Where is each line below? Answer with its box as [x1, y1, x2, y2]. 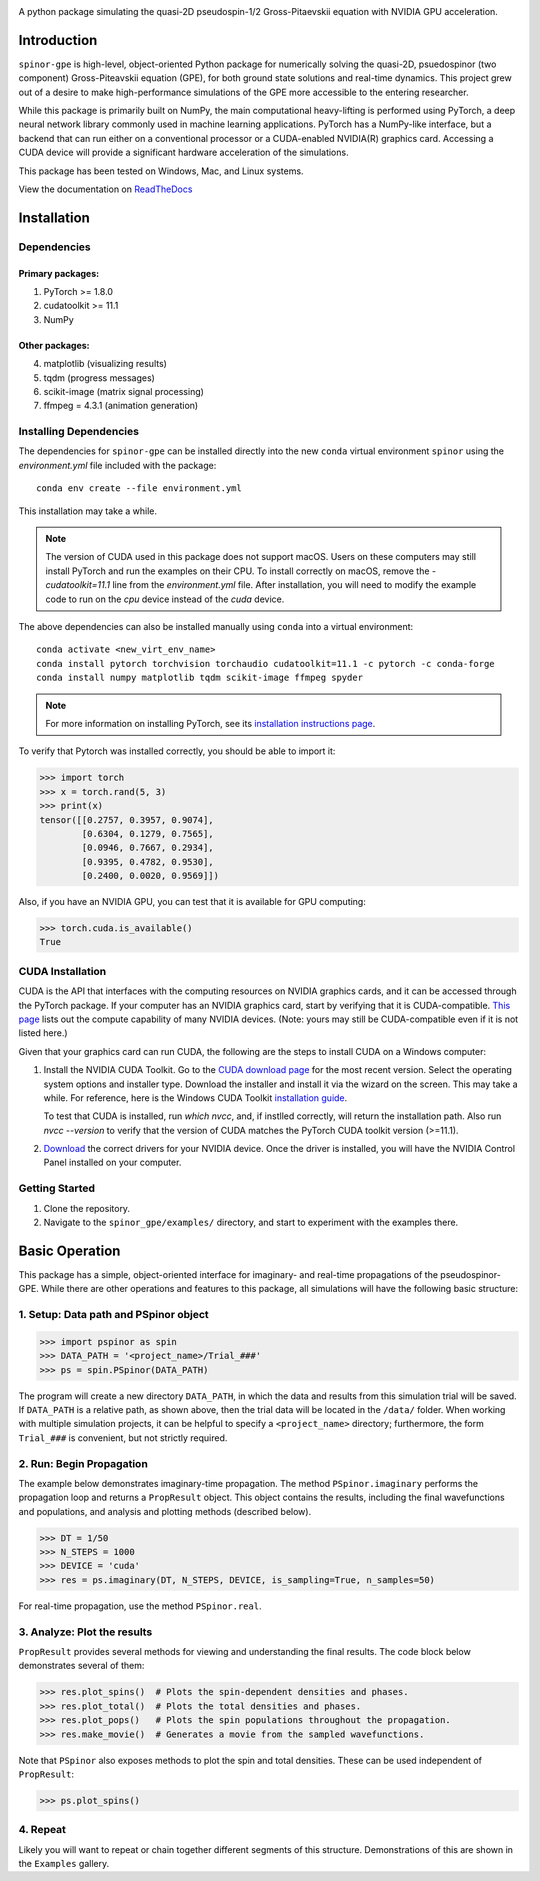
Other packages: [18, 339, 90, 351]
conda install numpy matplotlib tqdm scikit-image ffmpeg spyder [36, 672, 364, 684]
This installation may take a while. [18, 505, 158, 517]
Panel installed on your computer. [43, 1156, 182, 1169]
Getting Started [18, 1181, 95, 1195]
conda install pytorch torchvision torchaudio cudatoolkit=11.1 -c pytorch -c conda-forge [36, 658, 495, 669]
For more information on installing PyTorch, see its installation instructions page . [45, 717, 376, 729]
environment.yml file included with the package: [18, 459, 217, 471]
